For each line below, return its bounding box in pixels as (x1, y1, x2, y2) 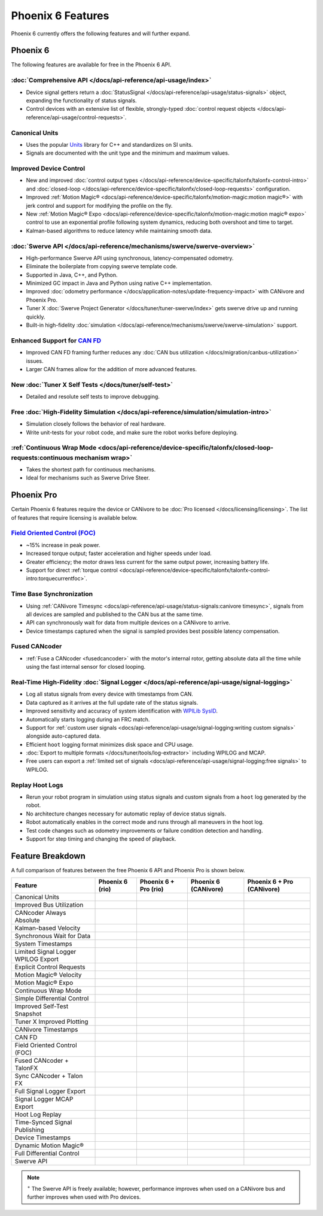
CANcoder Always (14, 909, 66, 917)
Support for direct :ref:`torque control (26, 566, 118, 574)
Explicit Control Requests (14, 963, 86, 971)
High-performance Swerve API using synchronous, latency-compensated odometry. (26, 254, 234, 262)
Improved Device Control (11, 165, 86, 173)
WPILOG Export (14, 955, 59, 963)
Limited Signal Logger (14, 948, 77, 956)
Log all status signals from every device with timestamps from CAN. (26, 690, 194, 698)
